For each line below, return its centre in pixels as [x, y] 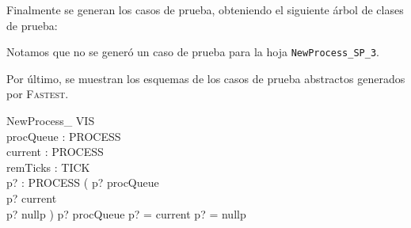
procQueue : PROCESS [64, 136]
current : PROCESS [55, 152]
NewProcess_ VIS [51, 121]
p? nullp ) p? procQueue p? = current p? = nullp [126, 213]
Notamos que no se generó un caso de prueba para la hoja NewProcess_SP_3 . [193, 52]
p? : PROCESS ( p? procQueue [83, 182]
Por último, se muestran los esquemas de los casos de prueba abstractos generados [206, 78]
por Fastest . [38, 94]
